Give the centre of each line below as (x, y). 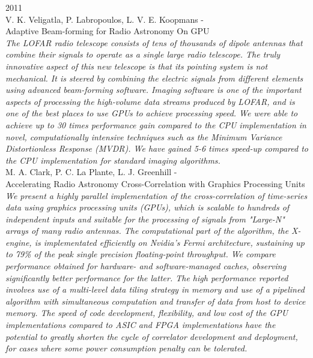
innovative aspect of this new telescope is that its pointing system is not (137, 66)
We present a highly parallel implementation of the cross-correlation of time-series (156, 195)
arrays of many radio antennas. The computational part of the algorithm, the (147, 231)
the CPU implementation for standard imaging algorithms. (113, 160)
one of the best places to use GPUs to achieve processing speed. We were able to (152, 113)
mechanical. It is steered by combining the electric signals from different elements (154, 78)
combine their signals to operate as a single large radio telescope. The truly (143, 54)
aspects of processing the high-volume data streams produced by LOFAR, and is (150, 101)
